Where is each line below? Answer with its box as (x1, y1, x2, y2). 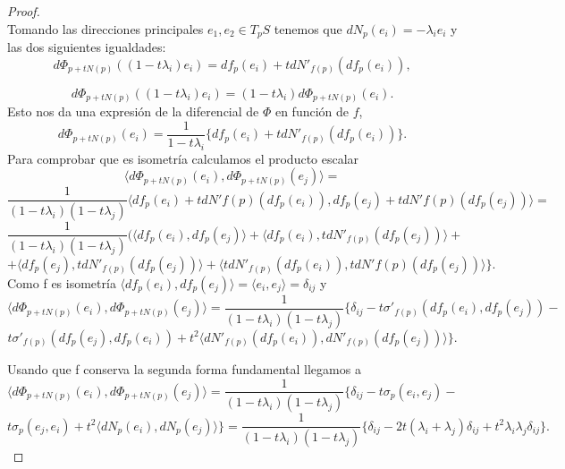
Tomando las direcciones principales (7, 19, 204, 38)
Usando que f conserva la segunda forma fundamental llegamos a (7, 359, 361, 378)
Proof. (7, 2, 40, 20)
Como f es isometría (7, 274, 116, 293)
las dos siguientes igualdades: (7, 38, 166, 56)
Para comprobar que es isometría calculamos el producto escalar (7, 149, 359, 167)
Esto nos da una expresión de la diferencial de (7, 102, 259, 121)
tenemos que (274, 19, 342, 38)
